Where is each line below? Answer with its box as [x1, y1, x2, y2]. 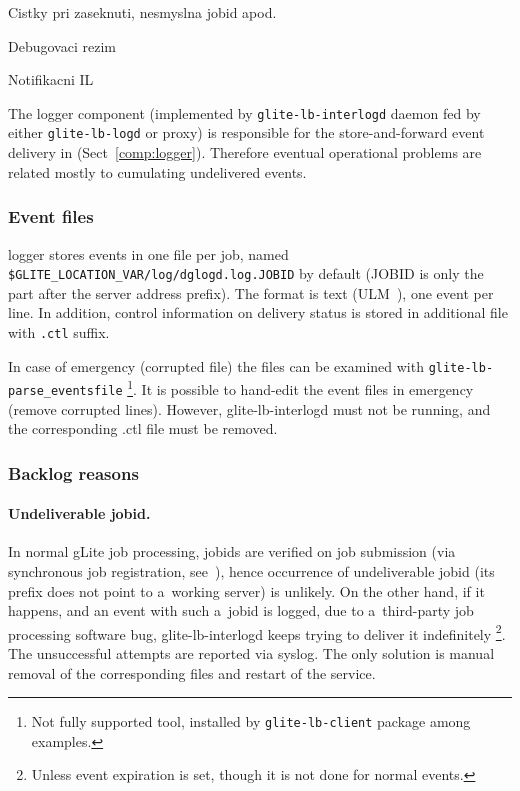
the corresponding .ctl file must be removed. [8, 418, 278, 439]
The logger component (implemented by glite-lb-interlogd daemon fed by [8, 102, 481, 123]
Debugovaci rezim [8, 35, 116, 56]
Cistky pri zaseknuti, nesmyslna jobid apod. [8, 2, 277, 22]
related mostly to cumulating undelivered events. [8, 161, 307, 182]
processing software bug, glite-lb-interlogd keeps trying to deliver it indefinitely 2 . [8, 620, 506, 644]
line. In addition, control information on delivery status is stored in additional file [8, 302, 508, 323]
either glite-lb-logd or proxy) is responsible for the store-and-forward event [8, 122, 485, 143]
